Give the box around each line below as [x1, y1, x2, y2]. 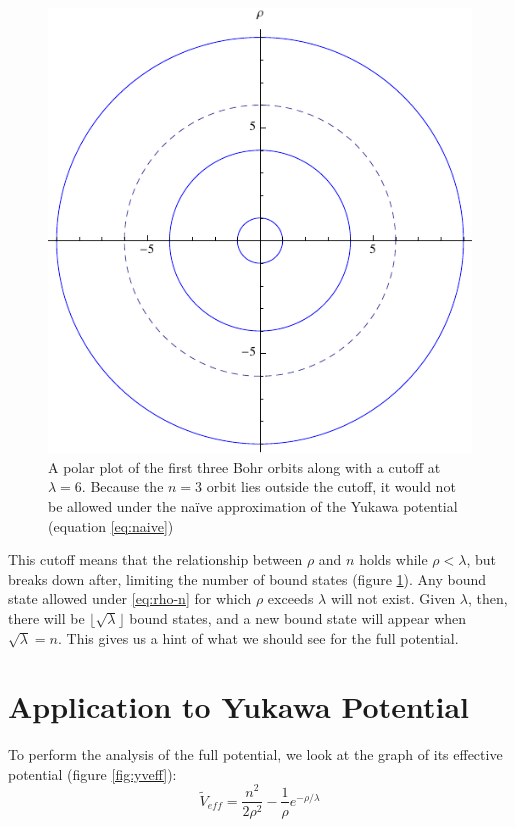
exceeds [267, 588, 314, 609]
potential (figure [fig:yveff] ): [8, 763, 177, 784]
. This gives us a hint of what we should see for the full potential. [58, 627, 459, 648]
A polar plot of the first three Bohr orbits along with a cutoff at [48, 456, 441, 477]
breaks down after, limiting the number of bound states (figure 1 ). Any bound [8, 568, 487, 589]
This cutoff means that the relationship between [8, 549, 303, 570]
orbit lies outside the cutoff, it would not [206, 476, 456, 497]
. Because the [81, 476, 164, 497]
